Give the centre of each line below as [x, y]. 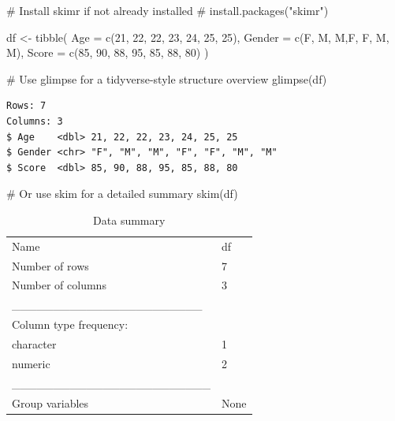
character [34, 344]
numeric [31, 363]
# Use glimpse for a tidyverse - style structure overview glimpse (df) [167, 78]
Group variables [50, 402]
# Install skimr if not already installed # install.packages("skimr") [168, 10]
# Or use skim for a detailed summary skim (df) [122, 194]
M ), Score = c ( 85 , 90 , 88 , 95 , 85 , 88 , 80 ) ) [108, 52]
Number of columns [59, 285]
